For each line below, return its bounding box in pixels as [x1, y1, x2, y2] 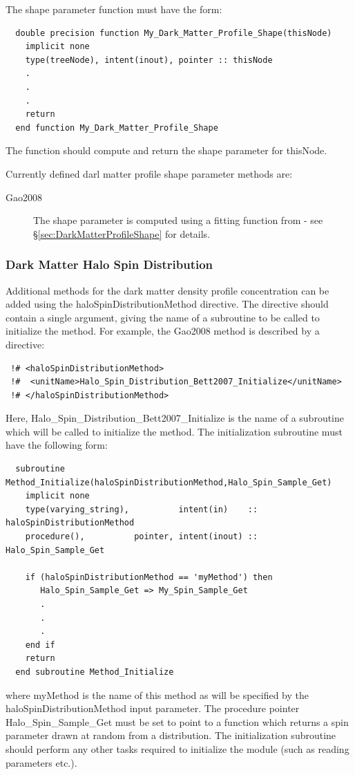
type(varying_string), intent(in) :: [25, 504, 258, 514]
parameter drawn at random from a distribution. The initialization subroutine [6, 728, 336, 743]
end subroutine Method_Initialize [15, 666, 174, 677]
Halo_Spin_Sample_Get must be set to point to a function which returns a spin [6, 714, 349, 729]
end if [25, 639, 55, 650]
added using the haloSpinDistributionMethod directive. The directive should [6, 297, 329, 311]
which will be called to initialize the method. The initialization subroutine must [6, 424, 343, 438]
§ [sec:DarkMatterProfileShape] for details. [33, 226, 211, 241]
